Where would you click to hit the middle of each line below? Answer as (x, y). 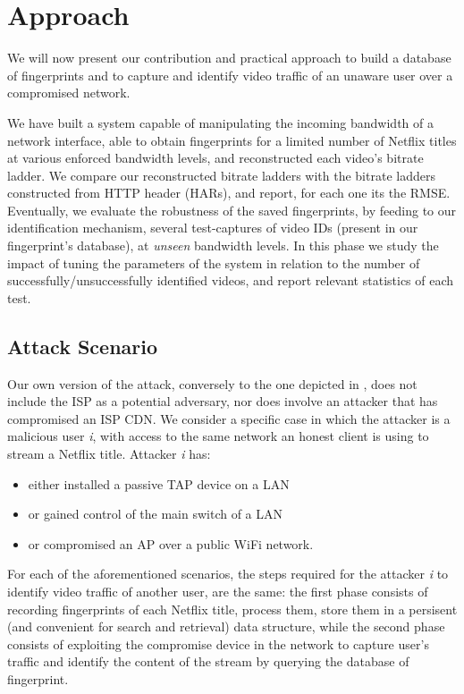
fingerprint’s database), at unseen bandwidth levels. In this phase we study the (223, 245)
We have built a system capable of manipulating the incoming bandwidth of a (220, 122)
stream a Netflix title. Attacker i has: (109, 454)
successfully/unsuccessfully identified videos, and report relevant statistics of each (231, 280)
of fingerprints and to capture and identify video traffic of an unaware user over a (230, 75)
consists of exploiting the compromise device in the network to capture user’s (218, 643)
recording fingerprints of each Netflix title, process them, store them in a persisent (232, 609)
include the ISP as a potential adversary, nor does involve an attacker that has (223, 401)
